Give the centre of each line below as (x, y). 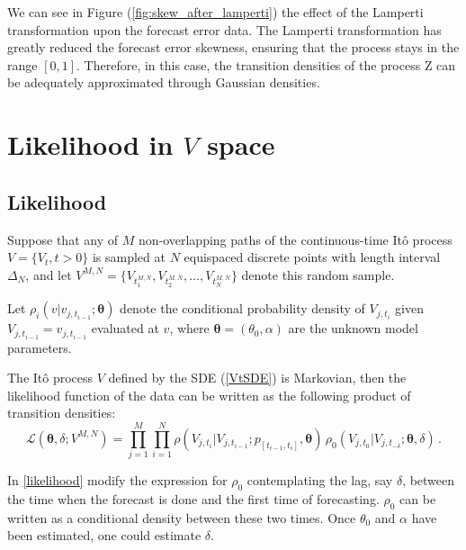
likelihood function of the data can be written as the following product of (209, 395)
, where (189, 328)
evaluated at (125, 328)
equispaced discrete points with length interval (312, 257)
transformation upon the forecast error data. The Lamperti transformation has (224, 29)
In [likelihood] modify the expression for (117, 480)
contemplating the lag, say (320, 480)
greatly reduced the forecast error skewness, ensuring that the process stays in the (233, 47)
